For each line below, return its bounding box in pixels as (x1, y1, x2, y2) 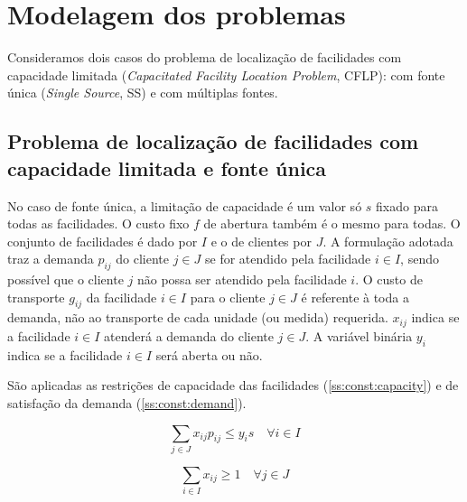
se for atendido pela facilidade (205, 249, 371, 268)
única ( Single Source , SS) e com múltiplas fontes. (7, 83, 278, 102)
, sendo (400, 249, 439, 268)
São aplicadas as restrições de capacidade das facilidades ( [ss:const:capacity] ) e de (7, 376, 459, 395)
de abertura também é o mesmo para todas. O (203, 214, 461, 233)
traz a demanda (7, 249, 94, 268)
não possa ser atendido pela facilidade (136, 270, 347, 289)
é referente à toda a (301, 287, 409, 306)
